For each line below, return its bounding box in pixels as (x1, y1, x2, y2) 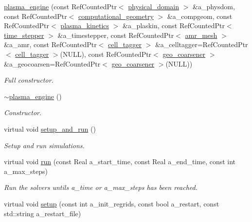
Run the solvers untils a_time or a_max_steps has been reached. (4, 182, 198, 192)
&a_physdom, (193, 1, 235, 11)
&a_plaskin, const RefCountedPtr (123, 20, 225, 31)
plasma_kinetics (60, 20, 109, 31)
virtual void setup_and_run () (4, 123, 96, 134)
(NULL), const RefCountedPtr (60, 49, 152, 59)
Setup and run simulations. (4, 140, 85, 150)
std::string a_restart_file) (4, 208, 81, 218)
